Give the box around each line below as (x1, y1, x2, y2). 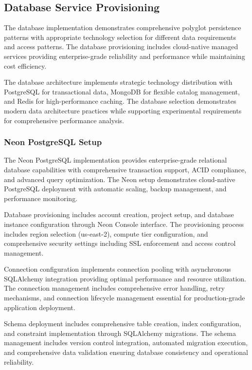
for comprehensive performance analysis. (4, 115, 124, 125)
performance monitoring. (4, 193, 78, 203)
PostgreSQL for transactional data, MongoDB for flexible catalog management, (4, 86, 240, 96)
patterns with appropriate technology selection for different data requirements (4, 32, 236, 42)
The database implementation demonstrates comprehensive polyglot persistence (4, 22, 241, 33)
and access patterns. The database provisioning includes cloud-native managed (4, 41, 238, 52)
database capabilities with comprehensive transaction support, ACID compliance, (4, 164, 247, 174)
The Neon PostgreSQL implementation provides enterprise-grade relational (4, 155, 227, 165)
